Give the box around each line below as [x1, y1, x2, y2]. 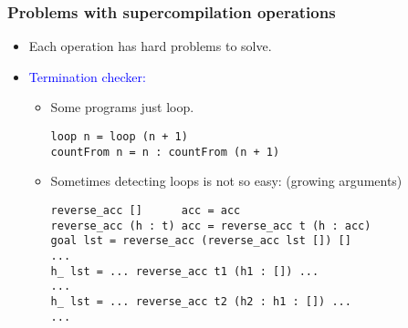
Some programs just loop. [50, 97, 194, 117]
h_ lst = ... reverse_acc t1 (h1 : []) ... [50, 264, 319, 278]
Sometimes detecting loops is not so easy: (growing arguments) [50, 171, 403, 190]
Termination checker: [28, 67, 146, 86]
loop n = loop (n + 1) [50, 130, 188, 143]
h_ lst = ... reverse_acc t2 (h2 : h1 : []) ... [50, 294, 351, 308]
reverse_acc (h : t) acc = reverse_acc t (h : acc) [50, 219, 371, 232]
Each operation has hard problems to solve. [28, 36, 272, 56]
